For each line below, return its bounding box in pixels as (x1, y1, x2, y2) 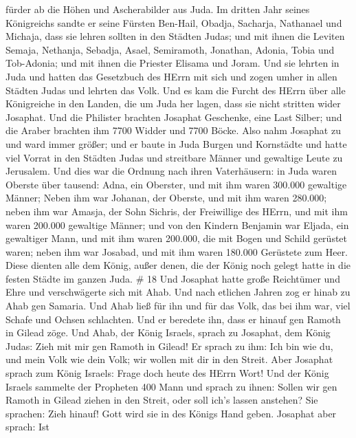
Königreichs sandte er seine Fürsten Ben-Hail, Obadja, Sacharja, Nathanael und (5, 15, 342, 30)
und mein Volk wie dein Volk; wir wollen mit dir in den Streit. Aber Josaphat (5, 352, 333, 366)
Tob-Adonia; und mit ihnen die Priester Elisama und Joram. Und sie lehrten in (5, 56, 340, 70)
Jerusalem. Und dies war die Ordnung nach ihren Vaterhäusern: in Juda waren (5, 164, 337, 178)
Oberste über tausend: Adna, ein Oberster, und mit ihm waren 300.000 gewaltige (5, 177, 347, 191)
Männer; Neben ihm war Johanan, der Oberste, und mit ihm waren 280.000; (5, 190, 327, 205)
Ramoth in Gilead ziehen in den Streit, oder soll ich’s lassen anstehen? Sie (5, 393, 318, 407)
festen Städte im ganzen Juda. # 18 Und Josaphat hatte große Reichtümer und (5, 271, 340, 285)
